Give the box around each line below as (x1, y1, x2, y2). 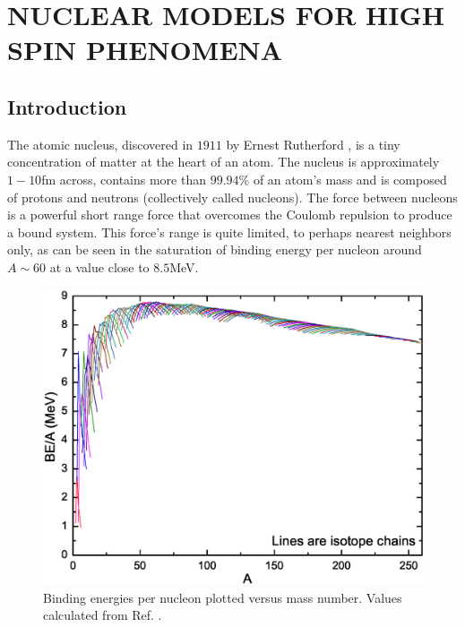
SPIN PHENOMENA (7, 31, 283, 68)
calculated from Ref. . (43, 606, 162, 624)
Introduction (7, 92, 127, 120)
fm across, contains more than (41, 169, 206, 188)
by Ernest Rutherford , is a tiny (226, 134, 400, 153)
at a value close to (49, 257, 150, 276)
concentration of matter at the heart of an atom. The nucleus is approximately (7, 152, 440, 171)
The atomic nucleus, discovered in (7, 134, 194, 153)
